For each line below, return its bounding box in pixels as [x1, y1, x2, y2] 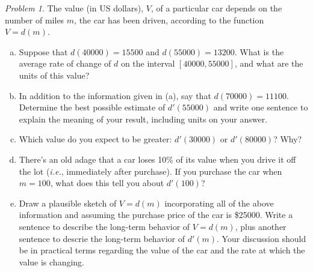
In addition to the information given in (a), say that [19, 89, 211, 101]
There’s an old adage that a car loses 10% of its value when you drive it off [19, 153, 296, 165]
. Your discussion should [217, 232, 306, 244]
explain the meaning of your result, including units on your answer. [19, 112, 268, 125]
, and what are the [234, 57, 303, 70]
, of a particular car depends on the [150, 2, 282, 14]
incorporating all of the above [164, 196, 274, 209]
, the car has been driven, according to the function [74, 13, 264, 26]
